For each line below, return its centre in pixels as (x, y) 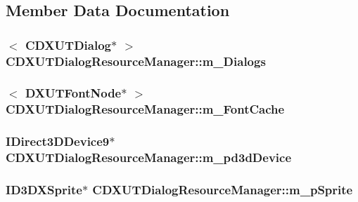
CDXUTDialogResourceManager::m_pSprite (223, 189)
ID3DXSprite (44, 189)
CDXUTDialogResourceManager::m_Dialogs (136, 61)
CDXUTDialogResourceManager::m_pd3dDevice (149, 157)
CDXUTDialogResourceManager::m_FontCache (145, 109)
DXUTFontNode (73, 93)
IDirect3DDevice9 (58, 141)
